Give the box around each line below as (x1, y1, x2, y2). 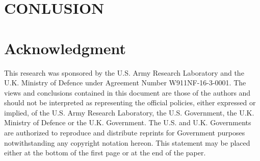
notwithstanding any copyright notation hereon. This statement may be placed (4, 137, 250, 148)
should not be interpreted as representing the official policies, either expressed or (4, 97, 256, 108)
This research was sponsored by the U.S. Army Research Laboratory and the (4, 67, 244, 78)
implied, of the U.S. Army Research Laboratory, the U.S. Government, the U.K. (4, 107, 254, 118)
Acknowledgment (4, 37, 126, 58)
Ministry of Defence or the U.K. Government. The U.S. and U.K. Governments (4, 117, 251, 128)
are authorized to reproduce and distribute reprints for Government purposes (4, 127, 245, 138)
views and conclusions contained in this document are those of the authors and (4, 87, 251, 98)
